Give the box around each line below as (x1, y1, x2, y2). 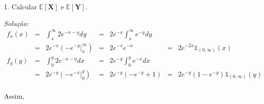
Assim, (4, 90, 24, 101)
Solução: (4, 18, 29, 28)
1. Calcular (4, 1, 37, 11)
